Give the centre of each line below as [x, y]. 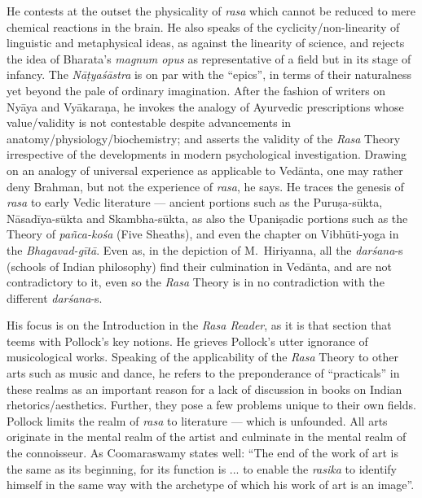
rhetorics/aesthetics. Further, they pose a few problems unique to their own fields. [211, 405]
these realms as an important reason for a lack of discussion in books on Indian [204, 389]
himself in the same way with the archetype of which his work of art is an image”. [211, 485]
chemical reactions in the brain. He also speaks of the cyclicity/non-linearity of [203, 26]
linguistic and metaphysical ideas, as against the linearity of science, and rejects [206, 43]
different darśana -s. [55, 297]
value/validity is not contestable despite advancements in [149, 122]
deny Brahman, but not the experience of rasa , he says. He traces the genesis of [205, 186]
